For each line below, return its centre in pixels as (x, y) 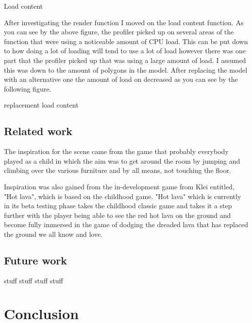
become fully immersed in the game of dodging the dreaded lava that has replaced (126, 224)
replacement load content (41, 105)
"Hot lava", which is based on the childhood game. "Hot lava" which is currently (123, 196)
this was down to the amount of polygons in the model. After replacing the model (126, 69)
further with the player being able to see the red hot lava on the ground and (118, 215)
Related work (38, 131)
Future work (36, 260)
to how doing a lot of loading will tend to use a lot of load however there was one (125, 51)
